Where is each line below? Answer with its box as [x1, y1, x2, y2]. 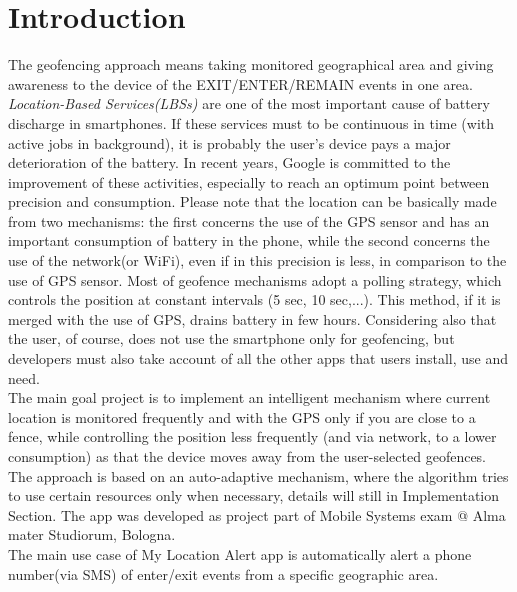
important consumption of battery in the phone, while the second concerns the [8, 230, 490, 251]
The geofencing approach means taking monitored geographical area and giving [8, 54, 494, 75]
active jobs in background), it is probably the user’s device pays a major [8, 132, 451, 153]
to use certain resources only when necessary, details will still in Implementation [8, 485, 500, 506]
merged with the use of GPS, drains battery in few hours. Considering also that [8, 308, 497, 329]
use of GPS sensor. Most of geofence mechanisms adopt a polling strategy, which [8, 269, 502, 290]
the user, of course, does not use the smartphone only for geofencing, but [8, 328, 455, 349]
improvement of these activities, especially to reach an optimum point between [8, 171, 490, 192]
